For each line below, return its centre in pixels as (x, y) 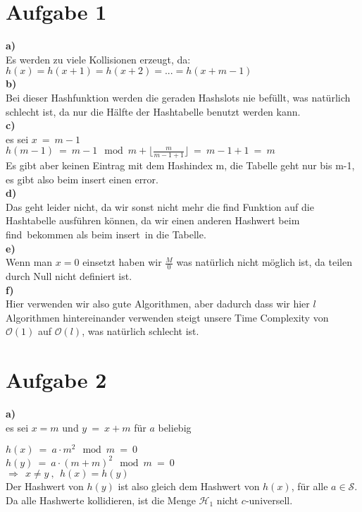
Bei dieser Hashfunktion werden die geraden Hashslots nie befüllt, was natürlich (178, 97)
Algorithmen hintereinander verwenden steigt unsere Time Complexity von (167, 317)
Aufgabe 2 (56, 380)
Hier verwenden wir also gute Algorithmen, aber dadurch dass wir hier (158, 304)
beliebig (175, 427)
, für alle (310, 486)
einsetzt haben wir (122, 262)
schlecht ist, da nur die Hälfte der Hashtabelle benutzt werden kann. (153, 111)
